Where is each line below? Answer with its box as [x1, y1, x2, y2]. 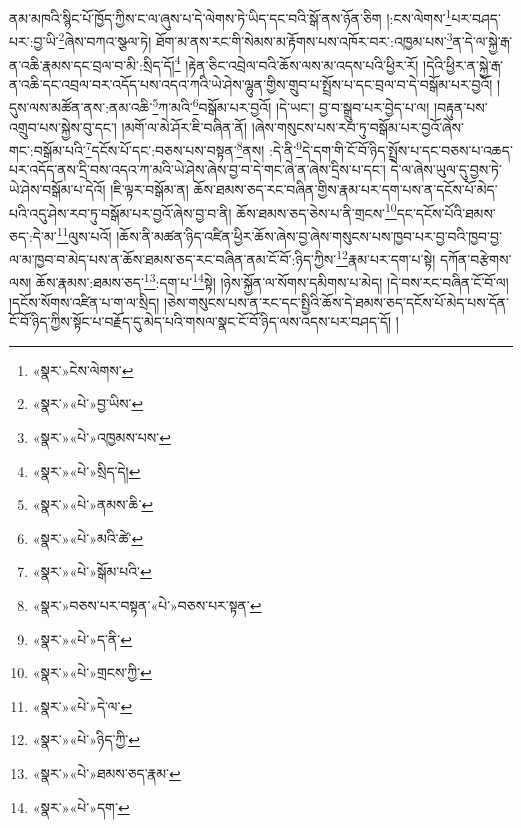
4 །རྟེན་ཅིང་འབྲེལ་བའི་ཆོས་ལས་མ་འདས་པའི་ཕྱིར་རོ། [174, 51, 419, 75]
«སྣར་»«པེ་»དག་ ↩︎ [32, 796, 130, 817]
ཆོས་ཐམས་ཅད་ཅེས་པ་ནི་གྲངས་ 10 [236, 199, 397, 223]
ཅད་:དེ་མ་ [9, 225, 57, 246]
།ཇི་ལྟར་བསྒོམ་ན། [110, 179, 189, 200]
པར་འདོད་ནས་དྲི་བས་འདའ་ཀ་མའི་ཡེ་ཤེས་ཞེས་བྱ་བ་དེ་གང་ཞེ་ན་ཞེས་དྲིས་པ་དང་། [9, 159, 386, 180]
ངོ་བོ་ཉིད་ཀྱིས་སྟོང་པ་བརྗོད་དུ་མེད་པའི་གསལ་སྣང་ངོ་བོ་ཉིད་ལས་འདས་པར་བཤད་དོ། [9, 311, 392, 332]
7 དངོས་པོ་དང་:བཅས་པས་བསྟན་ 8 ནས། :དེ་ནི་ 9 [85, 137, 303, 160]
